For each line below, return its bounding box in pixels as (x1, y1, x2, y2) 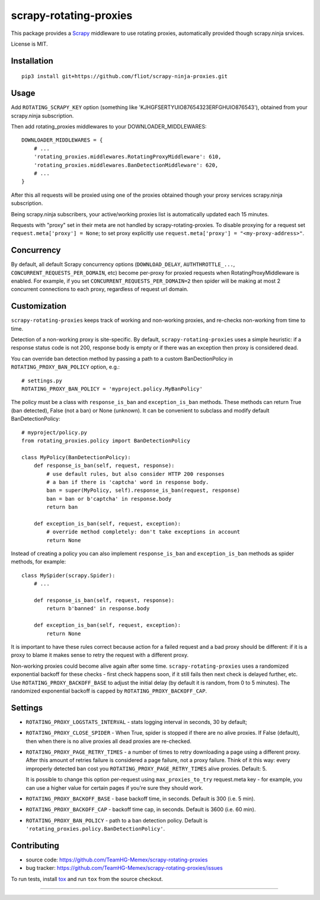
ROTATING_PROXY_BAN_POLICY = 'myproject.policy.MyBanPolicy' (21, 386, 203, 392)
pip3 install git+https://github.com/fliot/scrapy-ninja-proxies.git (21, 73, 228, 80)
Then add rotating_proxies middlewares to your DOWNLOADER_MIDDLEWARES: (11, 123, 207, 130)
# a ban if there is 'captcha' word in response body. (46, 479, 209, 485)
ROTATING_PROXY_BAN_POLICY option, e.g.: (11, 363, 120, 370)
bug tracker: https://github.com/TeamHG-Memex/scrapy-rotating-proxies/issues (25, 864, 223, 872)
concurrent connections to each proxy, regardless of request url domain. (11, 286, 189, 293)
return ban (46, 504, 78, 511)
